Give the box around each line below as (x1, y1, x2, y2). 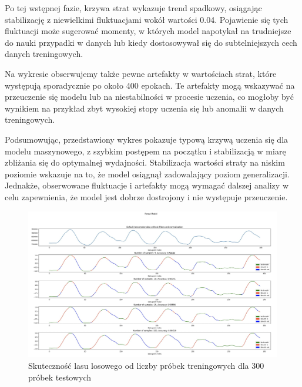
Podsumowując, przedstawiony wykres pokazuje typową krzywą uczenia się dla (5, 133, 288, 145)
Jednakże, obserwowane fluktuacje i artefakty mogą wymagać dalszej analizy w (5, 179, 288, 191)
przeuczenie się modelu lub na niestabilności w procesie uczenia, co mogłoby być (5, 90, 294, 103)
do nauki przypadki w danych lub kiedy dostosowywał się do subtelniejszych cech (5, 36, 297, 48)
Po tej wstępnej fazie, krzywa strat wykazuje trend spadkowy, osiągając (5, 2, 262, 14)
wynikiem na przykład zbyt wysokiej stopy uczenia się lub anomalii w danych (5, 102, 284, 114)
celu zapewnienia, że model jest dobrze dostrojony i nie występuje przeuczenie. (5, 190, 288, 203)
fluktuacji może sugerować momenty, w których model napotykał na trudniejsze (5, 25, 291, 37)
